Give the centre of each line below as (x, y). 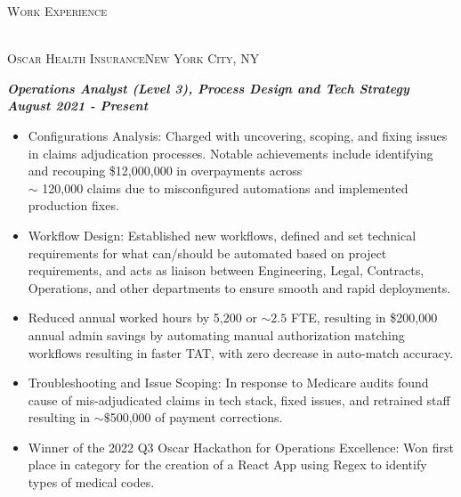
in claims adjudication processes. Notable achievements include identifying (230, 153)
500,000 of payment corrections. (196, 417)
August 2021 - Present (78, 106)
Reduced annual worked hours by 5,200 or (142, 318)
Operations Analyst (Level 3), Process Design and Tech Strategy (208, 88)
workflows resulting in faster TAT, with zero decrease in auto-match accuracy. (241, 352)
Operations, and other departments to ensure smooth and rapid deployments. (239, 287)
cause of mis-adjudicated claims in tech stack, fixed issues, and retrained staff (239, 399)
